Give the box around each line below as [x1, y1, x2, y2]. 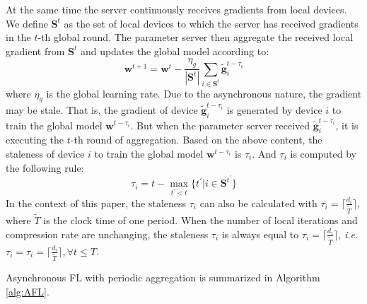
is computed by [290, 146, 356, 160]
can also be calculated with [199, 195, 318, 210]
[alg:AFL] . [6, 283, 49, 298]
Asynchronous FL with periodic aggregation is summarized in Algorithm [6, 270, 320, 285]
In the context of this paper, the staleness [6, 195, 187, 210]
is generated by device [226, 103, 322, 117]
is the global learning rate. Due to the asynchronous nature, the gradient [46, 86, 362, 100]
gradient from [6, 43, 65, 58]
